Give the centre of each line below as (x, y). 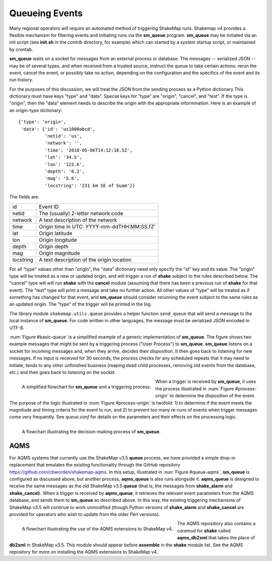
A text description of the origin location (85, 260)
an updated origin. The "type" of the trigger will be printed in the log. (81, 304)
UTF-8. (17, 328)
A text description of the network (78, 220)
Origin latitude (55, 233)
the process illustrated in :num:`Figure (195, 388)
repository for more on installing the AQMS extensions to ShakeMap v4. (84, 552)
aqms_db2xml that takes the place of (216, 538)
